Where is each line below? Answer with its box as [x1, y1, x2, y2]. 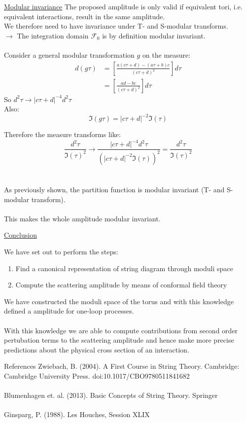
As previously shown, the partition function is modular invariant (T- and [4, 184, 225, 194]
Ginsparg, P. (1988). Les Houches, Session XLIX [4, 409, 150, 420]
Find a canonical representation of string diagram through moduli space [15, 263, 233, 273]
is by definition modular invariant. [102, 30, 206, 40]
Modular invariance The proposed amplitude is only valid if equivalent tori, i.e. [4, 1, 243, 11]
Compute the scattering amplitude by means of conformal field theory [15, 280, 227, 290]
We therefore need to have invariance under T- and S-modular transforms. [4, 21, 228, 31]
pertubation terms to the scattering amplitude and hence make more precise [4, 335, 234, 345]
